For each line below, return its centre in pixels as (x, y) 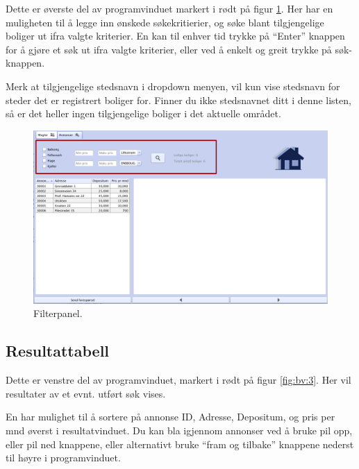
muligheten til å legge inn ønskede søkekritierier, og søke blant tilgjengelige (165, 22)
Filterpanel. (58, 313)
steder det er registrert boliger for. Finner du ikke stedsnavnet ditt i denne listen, (178, 100)
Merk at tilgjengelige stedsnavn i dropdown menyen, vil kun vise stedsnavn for (173, 86)
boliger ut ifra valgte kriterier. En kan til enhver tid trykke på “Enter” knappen (175, 36)
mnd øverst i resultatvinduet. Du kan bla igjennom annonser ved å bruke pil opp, (179, 430)
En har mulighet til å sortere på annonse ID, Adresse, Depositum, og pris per (170, 417)
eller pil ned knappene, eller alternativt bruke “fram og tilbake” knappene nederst (180, 444)
